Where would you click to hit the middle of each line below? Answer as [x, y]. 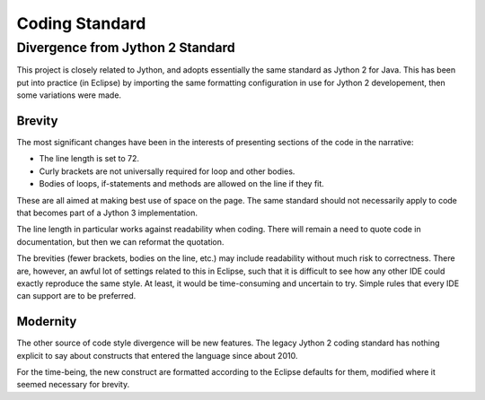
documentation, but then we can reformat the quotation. [120, 241]
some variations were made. [69, 95]
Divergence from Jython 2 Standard [126, 48]
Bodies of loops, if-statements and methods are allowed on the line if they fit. [182, 184]
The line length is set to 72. [89, 159]
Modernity [47, 322]
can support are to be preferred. [76, 296]
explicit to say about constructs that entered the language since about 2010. [157, 355]
